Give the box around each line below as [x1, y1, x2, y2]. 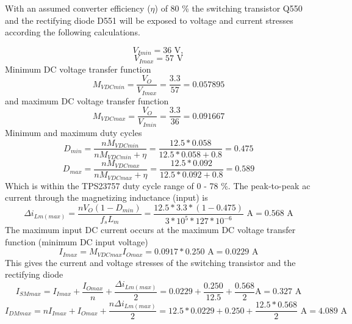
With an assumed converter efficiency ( [5, 2, 151, 14]
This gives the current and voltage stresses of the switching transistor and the [5, 256, 296, 268]
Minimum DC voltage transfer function [5, 62, 151, 75]
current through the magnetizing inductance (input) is [5, 191, 208, 204]
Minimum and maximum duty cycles [5, 126, 142, 139]
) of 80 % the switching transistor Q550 [154, 2, 303, 14]
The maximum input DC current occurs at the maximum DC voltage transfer [5, 223, 296, 236]
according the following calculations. [5, 26, 140, 38]
